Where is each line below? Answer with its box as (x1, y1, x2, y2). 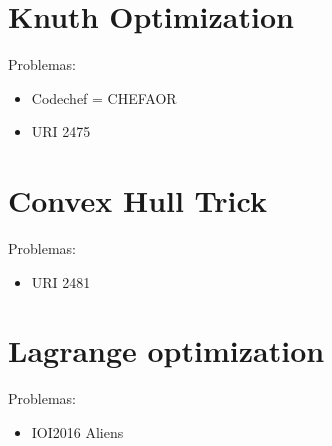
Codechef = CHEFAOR (31, 87, 177, 108)
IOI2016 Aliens (31, 421, 124, 442)
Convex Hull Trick (8, 180, 267, 221)
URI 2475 (31, 121, 91, 142)
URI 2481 (31, 271, 91, 292)
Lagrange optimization (8, 330, 325, 371)
